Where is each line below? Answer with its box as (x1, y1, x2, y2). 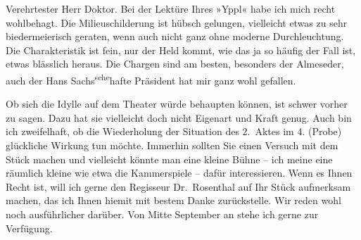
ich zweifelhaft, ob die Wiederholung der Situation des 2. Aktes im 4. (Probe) (6, 124, 342, 139)
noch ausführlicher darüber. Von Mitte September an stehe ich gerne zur (6, 206, 319, 221)
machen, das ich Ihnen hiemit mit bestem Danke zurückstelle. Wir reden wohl (6, 193, 341, 208)
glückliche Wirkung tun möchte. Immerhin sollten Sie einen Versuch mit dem (6, 138, 338, 152)
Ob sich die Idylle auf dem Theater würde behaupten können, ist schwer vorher (6, 96, 348, 111)
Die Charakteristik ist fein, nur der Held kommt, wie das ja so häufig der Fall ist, (6, 42, 356, 57)
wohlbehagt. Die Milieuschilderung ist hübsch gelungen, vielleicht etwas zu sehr (6, 15, 348, 30)
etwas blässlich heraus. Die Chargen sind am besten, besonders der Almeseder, (6, 56, 344, 71)
